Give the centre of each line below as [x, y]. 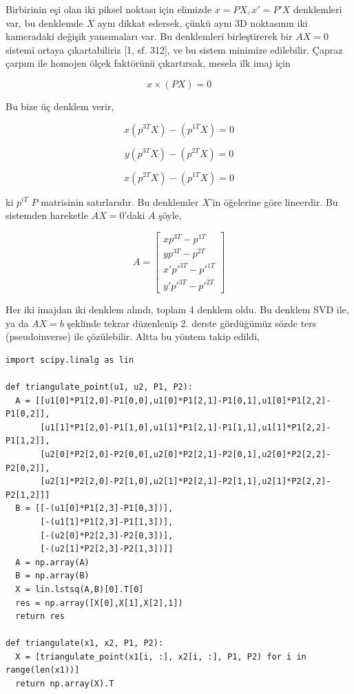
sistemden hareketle [47, 215]
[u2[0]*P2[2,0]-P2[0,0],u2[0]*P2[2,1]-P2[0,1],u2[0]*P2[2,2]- [186, 454]
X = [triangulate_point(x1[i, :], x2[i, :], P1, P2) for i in [161, 656]
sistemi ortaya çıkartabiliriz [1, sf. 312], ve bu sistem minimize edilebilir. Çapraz [174, 49]
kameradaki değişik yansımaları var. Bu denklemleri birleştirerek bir [149, 36]
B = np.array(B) [52, 576]
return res [40, 617]
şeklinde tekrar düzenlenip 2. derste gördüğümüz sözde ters [192, 323]
